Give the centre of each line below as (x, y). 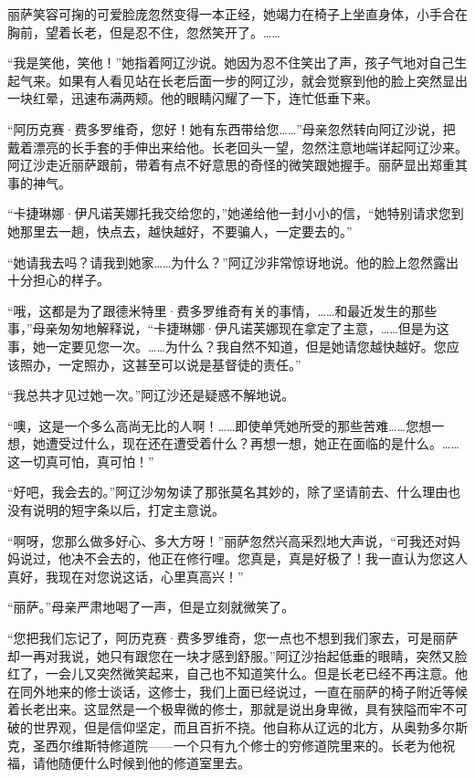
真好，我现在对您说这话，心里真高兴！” (126, 576)
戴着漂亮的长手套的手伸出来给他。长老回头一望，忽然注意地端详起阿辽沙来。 (237, 147)
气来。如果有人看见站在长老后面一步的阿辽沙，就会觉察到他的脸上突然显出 (243, 80)
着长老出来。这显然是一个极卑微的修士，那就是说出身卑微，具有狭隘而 (218, 709)
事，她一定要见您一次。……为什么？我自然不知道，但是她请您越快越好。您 (227, 346)
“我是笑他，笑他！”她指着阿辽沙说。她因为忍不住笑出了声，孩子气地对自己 (231, 63)
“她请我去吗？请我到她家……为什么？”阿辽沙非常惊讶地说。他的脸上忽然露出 (233, 262)
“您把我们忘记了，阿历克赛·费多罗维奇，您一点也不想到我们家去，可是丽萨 (233, 638)
